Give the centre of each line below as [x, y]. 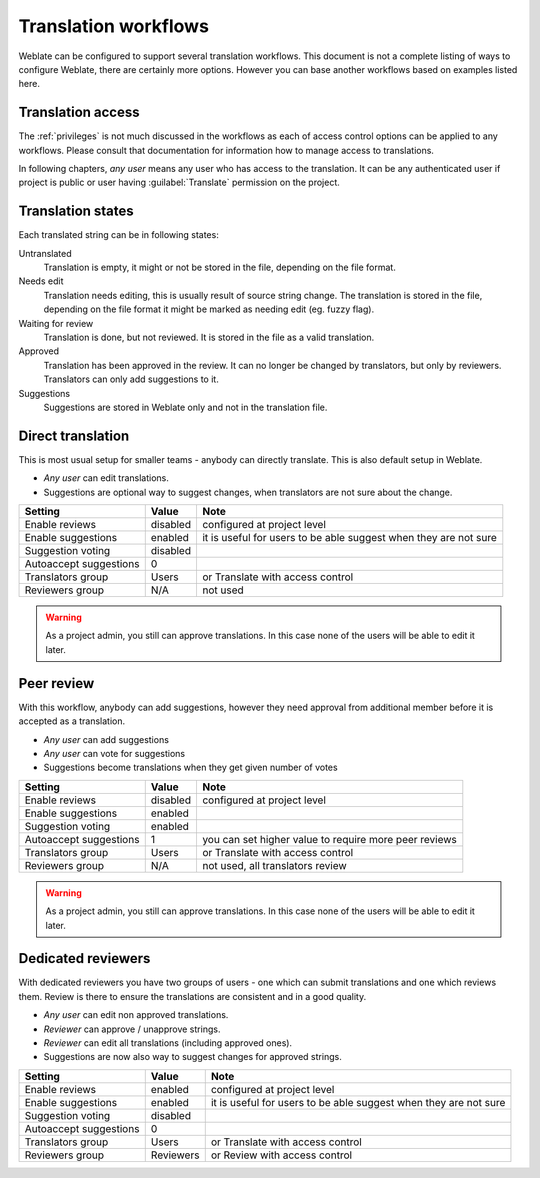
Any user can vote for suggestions [114, 753]
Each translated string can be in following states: [118, 235]
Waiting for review [56, 323]
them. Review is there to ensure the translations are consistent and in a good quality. [192, 996]
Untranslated [45, 253]
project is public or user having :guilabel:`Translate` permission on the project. [179, 182]
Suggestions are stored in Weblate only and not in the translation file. [185, 407]
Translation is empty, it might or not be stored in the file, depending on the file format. [220, 267]
